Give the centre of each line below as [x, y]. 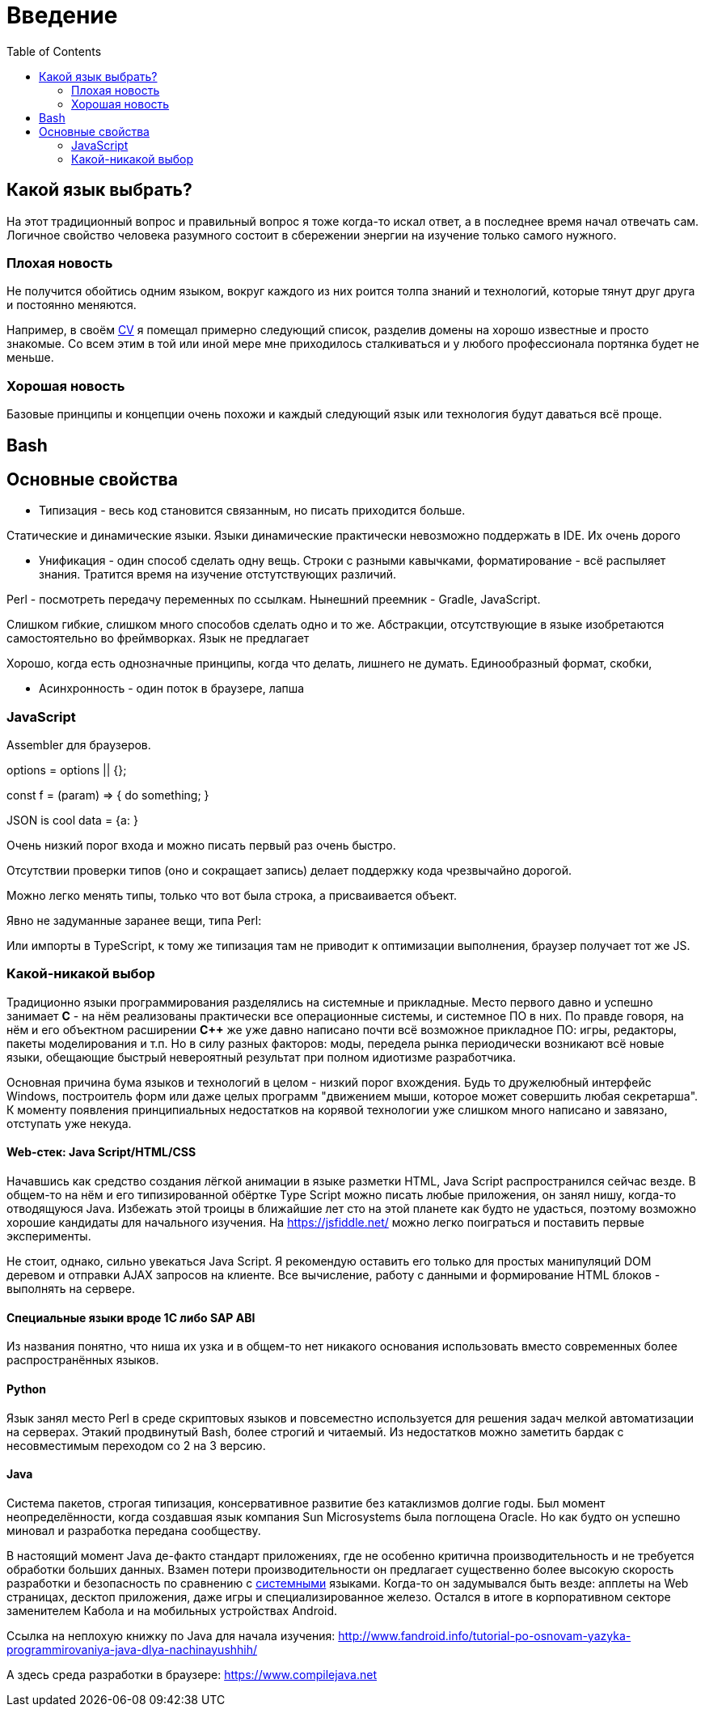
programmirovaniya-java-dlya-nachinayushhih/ [132, 1649]
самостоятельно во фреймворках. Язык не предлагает [158, 638]
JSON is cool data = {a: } [72, 820]
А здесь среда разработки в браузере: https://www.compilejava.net [192, 1674]
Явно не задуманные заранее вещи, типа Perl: [134, 921]
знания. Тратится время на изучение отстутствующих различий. [218, 575]
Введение [62, 15]
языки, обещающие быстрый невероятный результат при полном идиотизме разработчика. [261, 1057]
